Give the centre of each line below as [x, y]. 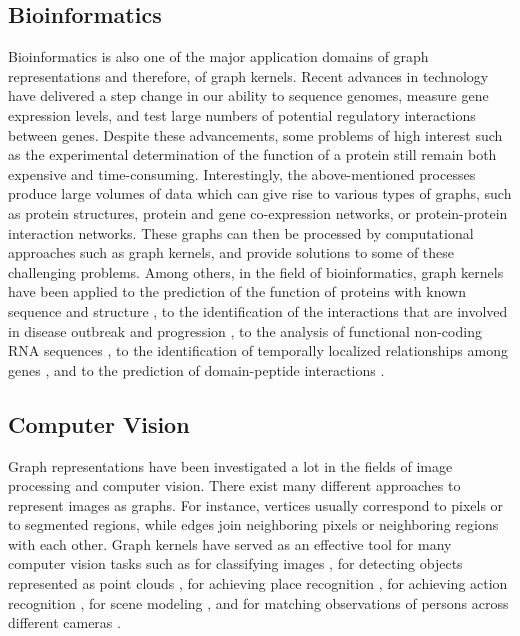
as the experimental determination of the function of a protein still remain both [252, 154]
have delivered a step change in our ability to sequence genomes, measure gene [248, 95]
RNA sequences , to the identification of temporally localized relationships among [258, 350]
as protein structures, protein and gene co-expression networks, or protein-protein [258, 212]
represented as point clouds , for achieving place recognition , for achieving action [258, 583]
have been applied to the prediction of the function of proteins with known [237, 291]
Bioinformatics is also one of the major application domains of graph [218, 56]
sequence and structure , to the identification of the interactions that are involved [258, 310]
